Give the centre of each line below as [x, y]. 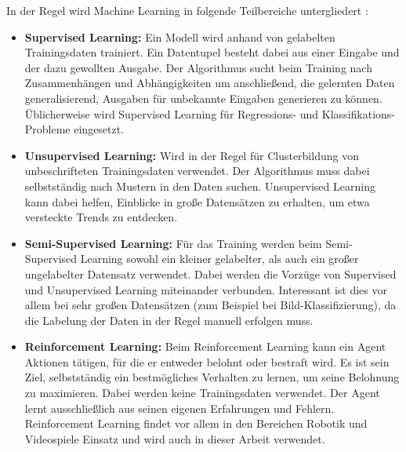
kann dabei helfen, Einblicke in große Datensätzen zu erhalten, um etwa [197, 201]
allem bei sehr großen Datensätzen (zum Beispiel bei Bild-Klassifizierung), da [210, 305]
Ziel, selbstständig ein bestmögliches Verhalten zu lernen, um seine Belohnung [212, 377]
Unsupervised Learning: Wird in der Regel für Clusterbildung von [192, 155]
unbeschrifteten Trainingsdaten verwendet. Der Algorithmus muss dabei [197, 171]
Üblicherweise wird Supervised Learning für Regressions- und [172, 113]
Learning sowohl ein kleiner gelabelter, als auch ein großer [219, 259]
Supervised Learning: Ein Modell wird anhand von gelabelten [180, 36]
